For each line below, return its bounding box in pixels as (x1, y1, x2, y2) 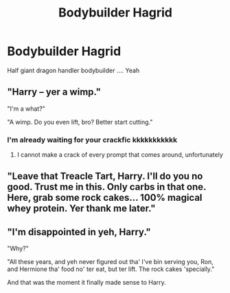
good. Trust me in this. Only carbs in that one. (7, 181, 207, 193)
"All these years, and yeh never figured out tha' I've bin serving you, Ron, (7, 258, 214, 266)
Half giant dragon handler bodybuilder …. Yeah (7, 66, 140, 74)
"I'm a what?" (7, 105, 46, 113)
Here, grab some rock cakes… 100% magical (7, 192, 203, 204)
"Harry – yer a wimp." (7, 86, 102, 98)
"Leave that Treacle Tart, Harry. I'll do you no (7, 171, 203, 182)
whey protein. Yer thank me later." (7, 203, 156, 215)
